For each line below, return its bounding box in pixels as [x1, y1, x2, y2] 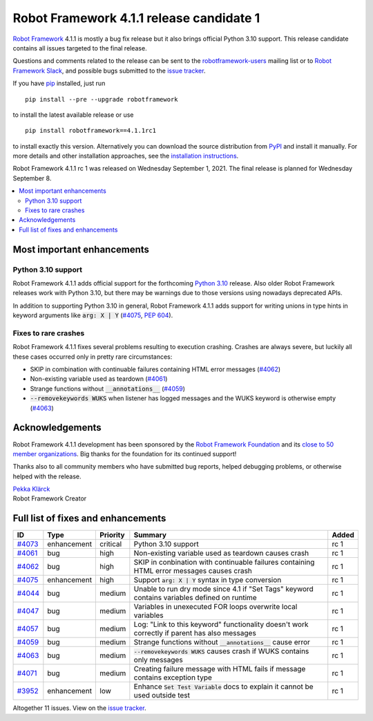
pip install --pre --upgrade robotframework [25, 95, 179, 103]
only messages [133, 655, 183, 665]
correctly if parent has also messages [133, 628, 257, 638]
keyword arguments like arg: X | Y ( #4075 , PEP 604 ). [12, 311, 173, 319]
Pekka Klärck [12, 485, 50, 494]
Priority [99, 530, 125, 540]
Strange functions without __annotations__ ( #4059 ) [30, 384, 186, 393]
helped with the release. [12, 472, 82, 480]
